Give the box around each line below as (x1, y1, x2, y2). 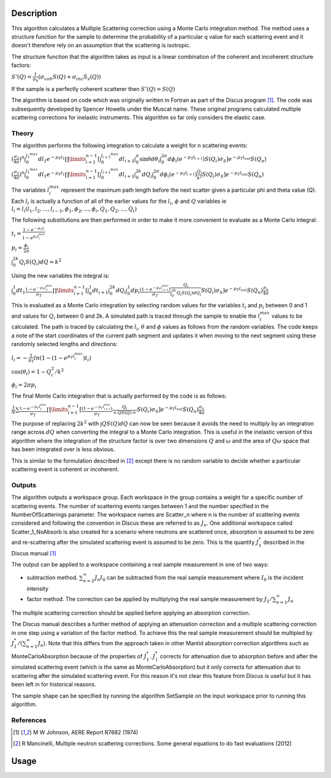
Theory (11, 129, 34, 138)
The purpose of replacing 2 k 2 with (11, 419, 99, 427)
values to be (272, 312, 303, 320)
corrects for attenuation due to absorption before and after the (159, 652, 318, 660)
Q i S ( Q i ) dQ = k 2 (18, 257, 62, 267)
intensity (26, 585, 49, 592)
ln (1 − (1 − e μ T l (34, 353, 75, 361)
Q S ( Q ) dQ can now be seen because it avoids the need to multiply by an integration (101, 420, 314, 427)
